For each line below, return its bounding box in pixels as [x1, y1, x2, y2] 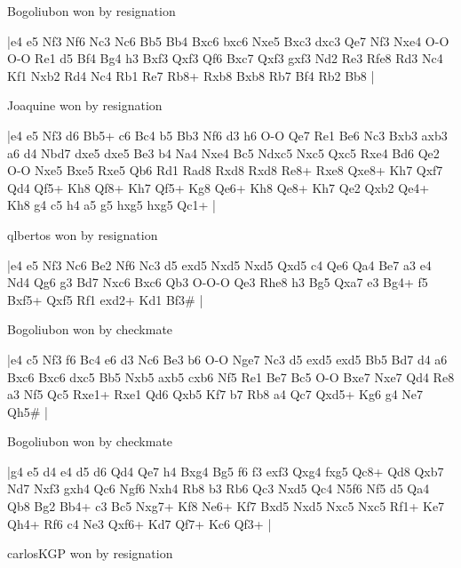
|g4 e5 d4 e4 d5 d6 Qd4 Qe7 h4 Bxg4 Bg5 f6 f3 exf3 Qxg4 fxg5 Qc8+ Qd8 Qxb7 [7, 461, 444, 480]
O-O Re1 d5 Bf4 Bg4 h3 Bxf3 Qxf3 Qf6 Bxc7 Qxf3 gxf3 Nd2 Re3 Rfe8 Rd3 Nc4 [7, 49, 443, 68]
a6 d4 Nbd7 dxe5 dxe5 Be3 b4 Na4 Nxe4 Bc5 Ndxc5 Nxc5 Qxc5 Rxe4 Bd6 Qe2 [7, 143, 440, 162]
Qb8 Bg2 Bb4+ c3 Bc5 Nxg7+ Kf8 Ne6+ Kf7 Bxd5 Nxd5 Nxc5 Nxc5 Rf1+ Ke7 [7, 497, 445, 516]
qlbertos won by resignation [7, 225, 158, 244]
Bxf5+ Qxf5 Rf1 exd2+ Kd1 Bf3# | [7, 290, 203, 308]
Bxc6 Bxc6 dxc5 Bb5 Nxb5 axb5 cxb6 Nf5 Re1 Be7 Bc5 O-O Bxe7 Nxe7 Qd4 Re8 [7, 367, 455, 386]
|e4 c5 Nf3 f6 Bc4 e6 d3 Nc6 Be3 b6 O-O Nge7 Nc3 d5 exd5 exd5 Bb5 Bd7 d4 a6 [7, 349, 448, 368]
